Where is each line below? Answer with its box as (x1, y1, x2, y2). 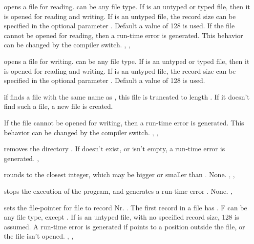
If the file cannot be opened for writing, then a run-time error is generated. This (4, 117, 244, 127)
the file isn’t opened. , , (4, 231, 74, 241)
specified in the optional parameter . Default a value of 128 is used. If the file (4, 20, 235, 31)
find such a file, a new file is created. (4, 101, 113, 111)
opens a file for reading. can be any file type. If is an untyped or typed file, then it (4, 1, 250, 11)
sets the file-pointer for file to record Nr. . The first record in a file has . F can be (4, 202, 247, 212)
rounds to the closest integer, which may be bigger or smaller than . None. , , (4, 169, 235, 180)
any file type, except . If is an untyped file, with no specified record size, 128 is (4, 212, 239, 222)
